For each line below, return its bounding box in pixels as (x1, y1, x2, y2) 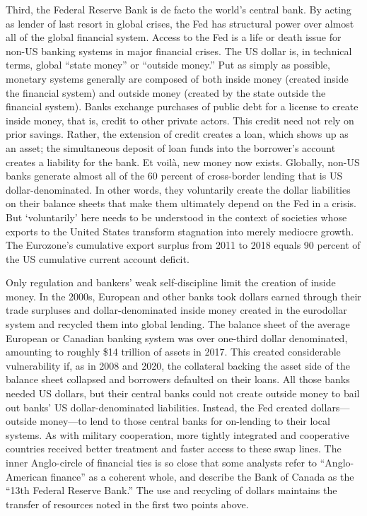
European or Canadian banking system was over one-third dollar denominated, (6, 330, 348, 345)
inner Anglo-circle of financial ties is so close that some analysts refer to (6, 455, 318, 469)
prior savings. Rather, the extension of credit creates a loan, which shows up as (6, 127, 349, 141)
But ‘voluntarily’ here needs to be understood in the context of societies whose (6, 209, 347, 224)
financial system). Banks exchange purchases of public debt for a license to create (6, 99, 359, 114)
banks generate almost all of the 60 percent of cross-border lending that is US (6, 168, 343, 183)
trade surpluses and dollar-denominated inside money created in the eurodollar (6, 303, 347, 317)
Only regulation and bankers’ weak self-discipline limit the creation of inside (6, 275, 336, 290)
